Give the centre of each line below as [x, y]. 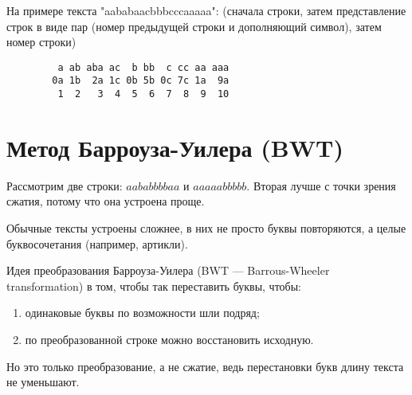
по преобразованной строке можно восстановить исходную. [169, 340]
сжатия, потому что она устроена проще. [106, 201]
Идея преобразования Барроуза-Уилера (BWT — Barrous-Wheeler [168, 270]
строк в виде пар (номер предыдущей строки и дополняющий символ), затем [194, 26]
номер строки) [41, 42]
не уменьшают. [43, 382]
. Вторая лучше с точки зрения [321, 185]
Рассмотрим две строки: [65, 185]
